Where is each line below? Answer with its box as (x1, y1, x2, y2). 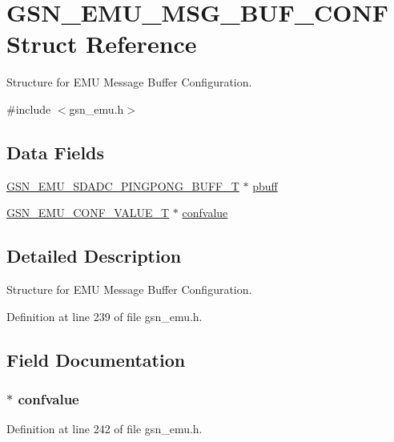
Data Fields (6, 139, 105, 164)
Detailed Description (6, 243, 182, 268)
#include (6, 100, 51, 117)
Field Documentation (6, 347, 186, 372)
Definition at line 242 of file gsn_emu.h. (6, 420, 203, 437)
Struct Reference (6, 27, 197, 60)
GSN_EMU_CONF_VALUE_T (6, 204, 170, 221)
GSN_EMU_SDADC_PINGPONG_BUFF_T (6, 177, 239, 194)
